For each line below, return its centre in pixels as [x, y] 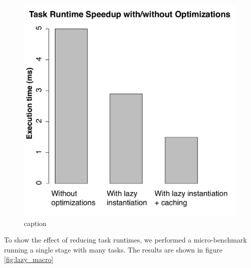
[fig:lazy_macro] [29, 259]
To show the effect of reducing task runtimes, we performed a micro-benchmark [125, 240]
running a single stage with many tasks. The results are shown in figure [113, 249]
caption [35, 223]
